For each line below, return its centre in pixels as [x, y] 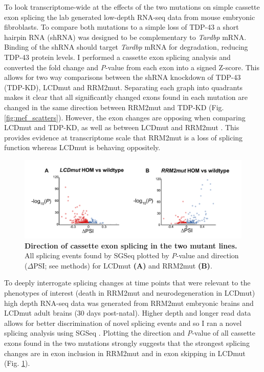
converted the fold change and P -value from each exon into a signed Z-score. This [132, 67]
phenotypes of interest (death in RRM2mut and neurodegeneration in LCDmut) [130, 293]
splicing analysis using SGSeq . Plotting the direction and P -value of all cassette [130, 333]
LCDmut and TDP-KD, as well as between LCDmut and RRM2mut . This [122, 127]
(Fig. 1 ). [17, 363]
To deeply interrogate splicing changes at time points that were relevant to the [127, 283]
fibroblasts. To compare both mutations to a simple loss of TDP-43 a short [122, 27]
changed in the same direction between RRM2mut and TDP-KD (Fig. [114, 107]
